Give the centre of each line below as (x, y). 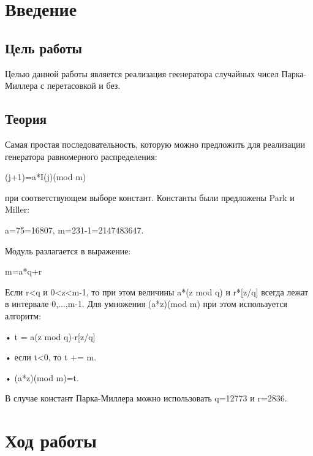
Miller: (17, 209)
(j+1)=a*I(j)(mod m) (46, 177)
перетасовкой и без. (84, 85)
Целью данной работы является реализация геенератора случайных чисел (142, 73)
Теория (26, 119)
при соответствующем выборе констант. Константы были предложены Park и (150, 197)
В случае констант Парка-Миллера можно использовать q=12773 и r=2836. (146, 398)
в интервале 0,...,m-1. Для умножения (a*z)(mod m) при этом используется (146, 304)
